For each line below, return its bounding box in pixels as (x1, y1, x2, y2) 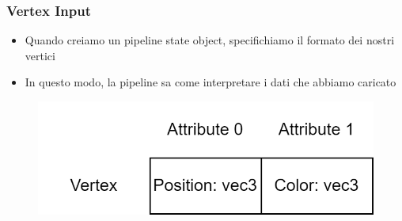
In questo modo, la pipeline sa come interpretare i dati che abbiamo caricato (25, 74, 396, 90)
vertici (25, 47, 55, 63)
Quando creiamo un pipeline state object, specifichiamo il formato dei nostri (25, 32, 395, 48)
